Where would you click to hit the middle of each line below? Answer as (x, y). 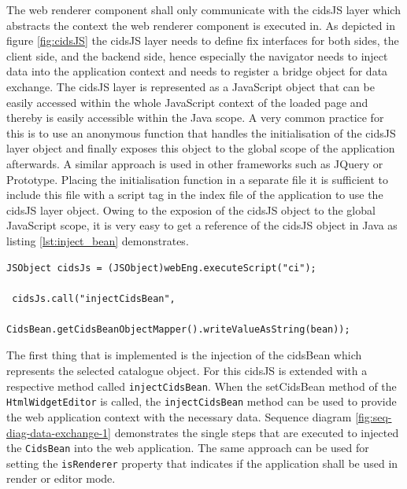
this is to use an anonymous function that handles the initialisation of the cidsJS (201, 132)
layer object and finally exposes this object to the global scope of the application (201, 148)
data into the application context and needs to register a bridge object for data (197, 71)
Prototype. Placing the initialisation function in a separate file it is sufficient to (197, 179)
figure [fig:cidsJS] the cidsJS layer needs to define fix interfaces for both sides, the (203, 40)
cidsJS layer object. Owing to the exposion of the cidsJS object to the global (191, 210)
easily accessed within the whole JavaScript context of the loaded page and (187, 102)
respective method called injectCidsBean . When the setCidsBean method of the (202, 386)
